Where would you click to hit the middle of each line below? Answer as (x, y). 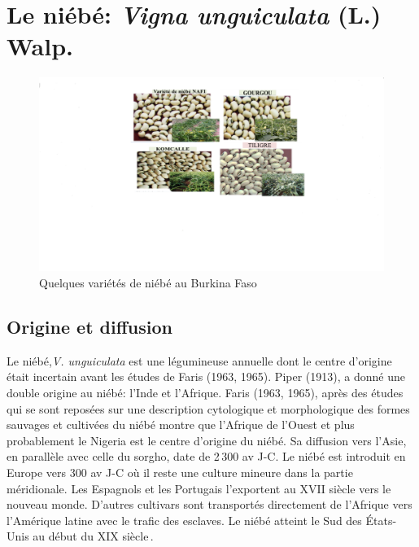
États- (381, 520)
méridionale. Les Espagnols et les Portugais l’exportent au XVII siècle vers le (199, 488)
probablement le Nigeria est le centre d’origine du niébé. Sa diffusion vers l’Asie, (207, 440)
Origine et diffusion (89, 326)
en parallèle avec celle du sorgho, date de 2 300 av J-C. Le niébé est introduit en (206, 456)
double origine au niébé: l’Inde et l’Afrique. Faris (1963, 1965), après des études (205, 392)
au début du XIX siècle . (93, 536)
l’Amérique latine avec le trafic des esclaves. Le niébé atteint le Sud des (184, 520)
